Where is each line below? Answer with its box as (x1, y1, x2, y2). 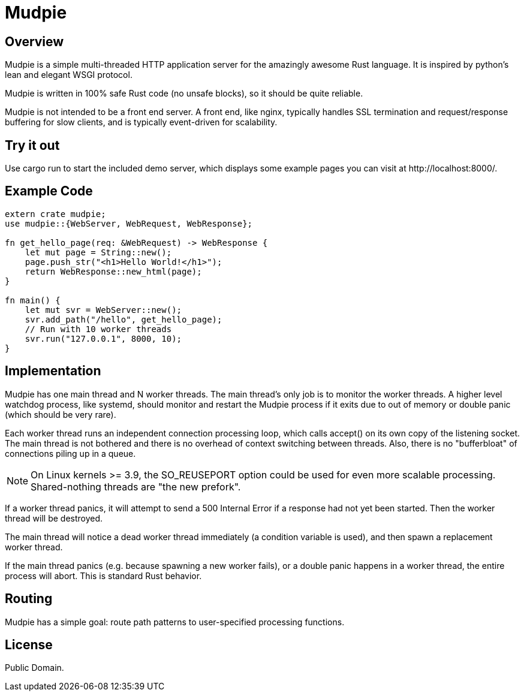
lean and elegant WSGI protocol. (5, 70, 132, 80)
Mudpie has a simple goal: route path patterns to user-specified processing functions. (5, 616, 345, 627)
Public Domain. (5, 662, 64, 673)
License (5, 637, 53, 652)
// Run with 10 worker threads (25, 324, 172, 334)
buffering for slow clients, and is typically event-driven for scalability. (5, 117, 278, 128)
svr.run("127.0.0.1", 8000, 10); (25, 333, 182, 344)
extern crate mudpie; (5, 209, 106, 219)
